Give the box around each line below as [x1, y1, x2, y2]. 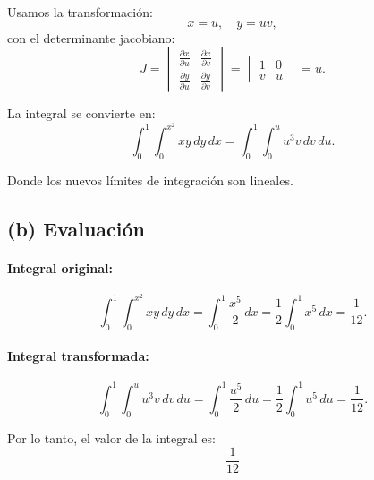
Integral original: [7, 258, 113, 277]
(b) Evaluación [7, 214, 146, 242]
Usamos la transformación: [7, 3, 153, 21]
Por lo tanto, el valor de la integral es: [7, 428, 216, 447]
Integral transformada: [7, 347, 149, 365]
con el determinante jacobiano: [7, 28, 175, 47]
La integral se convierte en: [7, 104, 156, 123]
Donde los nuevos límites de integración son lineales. [7, 170, 293, 189]
